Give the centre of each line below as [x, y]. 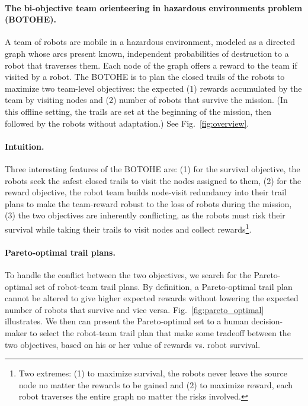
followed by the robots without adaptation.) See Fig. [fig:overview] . [127, 123]
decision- [267, 321]
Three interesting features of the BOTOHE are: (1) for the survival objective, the [153, 168]
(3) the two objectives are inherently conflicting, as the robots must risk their [145, 215]
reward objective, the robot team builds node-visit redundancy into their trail [146, 192]
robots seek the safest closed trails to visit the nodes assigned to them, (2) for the [153, 180]
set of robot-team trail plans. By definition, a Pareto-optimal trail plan [164, 286]
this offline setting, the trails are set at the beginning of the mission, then [138, 111]
